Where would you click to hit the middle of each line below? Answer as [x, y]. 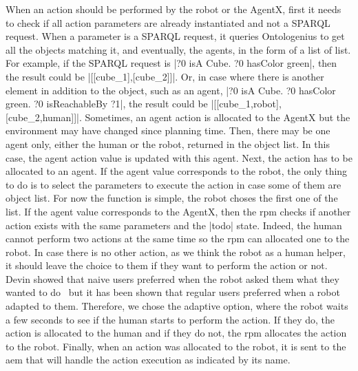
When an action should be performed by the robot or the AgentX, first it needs [173, 9]
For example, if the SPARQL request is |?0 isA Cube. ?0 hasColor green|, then [171, 63]
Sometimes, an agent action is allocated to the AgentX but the [218, 117]
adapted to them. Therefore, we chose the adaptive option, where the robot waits [177, 306]
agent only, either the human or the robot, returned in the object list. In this [168, 144]
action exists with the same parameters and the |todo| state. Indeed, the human [174, 225]
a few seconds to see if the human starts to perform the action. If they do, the [170, 319]
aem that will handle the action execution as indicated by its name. [148, 360]
